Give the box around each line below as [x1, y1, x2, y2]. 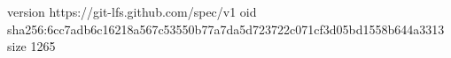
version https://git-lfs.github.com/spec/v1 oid [7, 3, 257, 20]
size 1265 [7, 37, 56, 55]
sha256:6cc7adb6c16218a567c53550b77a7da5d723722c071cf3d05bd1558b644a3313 [7, 19, 445, 38]
